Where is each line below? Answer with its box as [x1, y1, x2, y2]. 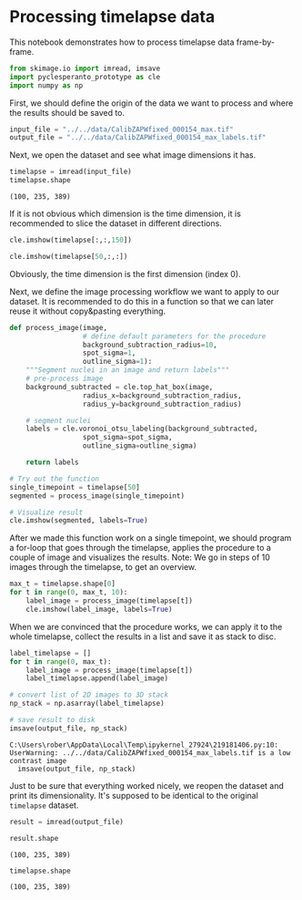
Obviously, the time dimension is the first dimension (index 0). [9, 268, 241, 279]
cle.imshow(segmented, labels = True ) [9, 516, 148, 525]
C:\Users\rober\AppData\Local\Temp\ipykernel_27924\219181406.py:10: [9, 740, 279, 750]
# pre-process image [25, 374, 104, 384]
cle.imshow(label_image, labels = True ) [25, 605, 173, 614]
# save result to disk [9, 716, 96, 725]
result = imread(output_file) [9, 817, 125, 826]
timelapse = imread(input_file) [9, 167, 132, 177]
